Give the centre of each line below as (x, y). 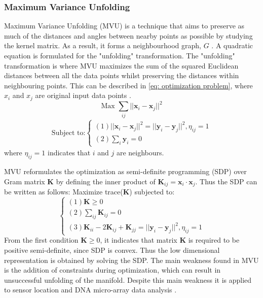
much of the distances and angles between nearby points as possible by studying (128, 35)
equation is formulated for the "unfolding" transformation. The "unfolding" (120, 55)
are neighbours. (140, 153)
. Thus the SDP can (226, 181)
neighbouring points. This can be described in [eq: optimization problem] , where (128, 85)
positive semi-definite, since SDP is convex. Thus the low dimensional (112, 250)
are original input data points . (83, 95)
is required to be (214, 240)
